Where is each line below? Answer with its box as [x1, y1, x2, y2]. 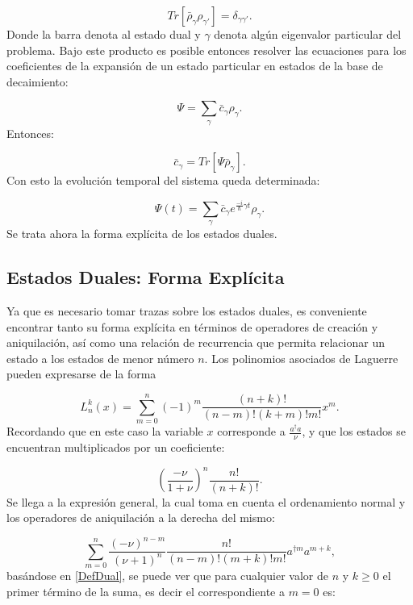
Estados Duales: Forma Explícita [6, 265, 285, 290]
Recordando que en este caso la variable [6, 423, 203, 440]
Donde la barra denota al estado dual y [6, 26, 201, 42]
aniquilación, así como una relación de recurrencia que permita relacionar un [6, 334, 385, 351]
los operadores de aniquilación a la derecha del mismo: [6, 509, 275, 526]
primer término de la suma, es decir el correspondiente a [6, 582, 285, 599]
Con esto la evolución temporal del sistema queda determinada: [6, 172, 320, 189]
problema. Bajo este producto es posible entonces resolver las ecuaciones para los [6, 41, 407, 58]
